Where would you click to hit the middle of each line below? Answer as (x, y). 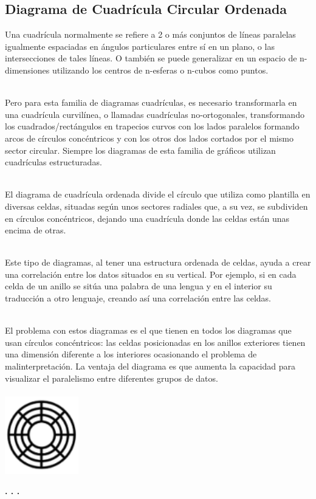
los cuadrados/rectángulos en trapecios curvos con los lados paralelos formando (152, 126)
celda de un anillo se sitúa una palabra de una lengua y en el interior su (139, 286)
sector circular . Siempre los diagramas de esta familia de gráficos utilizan (140, 150)
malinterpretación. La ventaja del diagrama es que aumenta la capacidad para (150, 366)
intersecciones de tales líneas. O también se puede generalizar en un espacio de (151, 58)
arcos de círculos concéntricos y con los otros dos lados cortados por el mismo (149, 138)
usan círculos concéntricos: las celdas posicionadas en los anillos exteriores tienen (155, 342)
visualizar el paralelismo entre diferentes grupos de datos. (112, 378)
